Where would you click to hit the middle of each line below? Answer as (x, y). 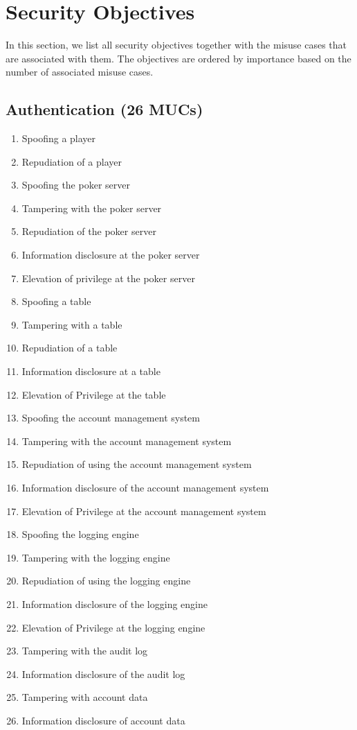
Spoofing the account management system (111, 418)
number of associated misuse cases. (80, 72)
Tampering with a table (72, 324)
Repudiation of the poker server (89, 231)
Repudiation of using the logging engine (106, 581)
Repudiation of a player (72, 161)
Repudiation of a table (70, 348)
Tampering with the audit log (85, 651)
